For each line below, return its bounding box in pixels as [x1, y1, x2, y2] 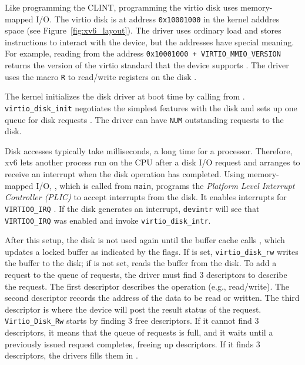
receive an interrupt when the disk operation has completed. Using [5, 168, 244, 180]
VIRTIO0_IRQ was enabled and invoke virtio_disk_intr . [5, 214, 211, 226]
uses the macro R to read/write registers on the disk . [5, 70, 197, 82]
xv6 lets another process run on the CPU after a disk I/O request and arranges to [5, 156, 300, 168]
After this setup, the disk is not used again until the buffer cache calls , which [5, 234, 285, 246]
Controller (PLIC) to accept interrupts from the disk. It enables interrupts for [5, 191, 287, 203]
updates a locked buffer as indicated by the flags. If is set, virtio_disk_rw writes [5, 245, 299, 257]
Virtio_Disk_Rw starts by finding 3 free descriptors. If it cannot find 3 [5, 314, 259, 327]
